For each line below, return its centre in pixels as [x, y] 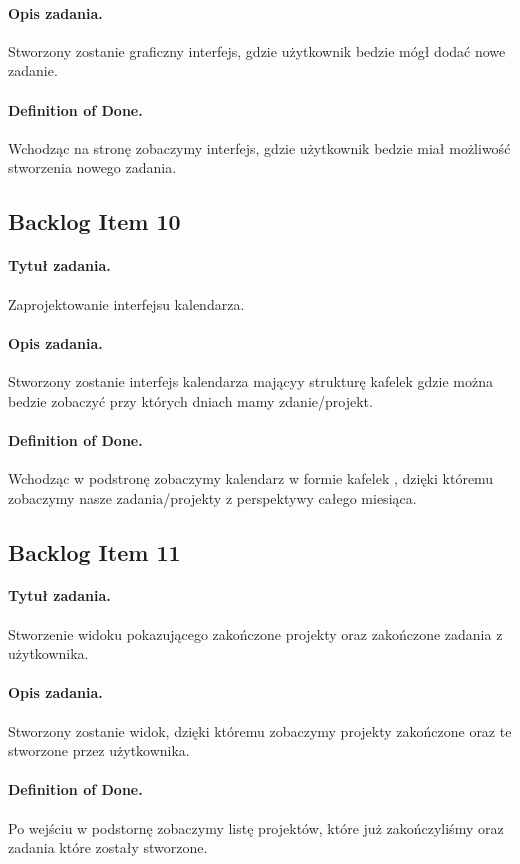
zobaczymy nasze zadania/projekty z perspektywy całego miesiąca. [212, 497]
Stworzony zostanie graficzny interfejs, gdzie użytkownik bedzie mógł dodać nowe [257, 50]
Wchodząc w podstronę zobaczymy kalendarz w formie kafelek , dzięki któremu [251, 477]
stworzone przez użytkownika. [99, 750]
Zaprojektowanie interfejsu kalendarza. [126, 303]
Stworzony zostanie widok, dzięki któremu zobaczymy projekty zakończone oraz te [260, 730]
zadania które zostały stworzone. [108, 847]
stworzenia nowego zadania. [92, 167]
